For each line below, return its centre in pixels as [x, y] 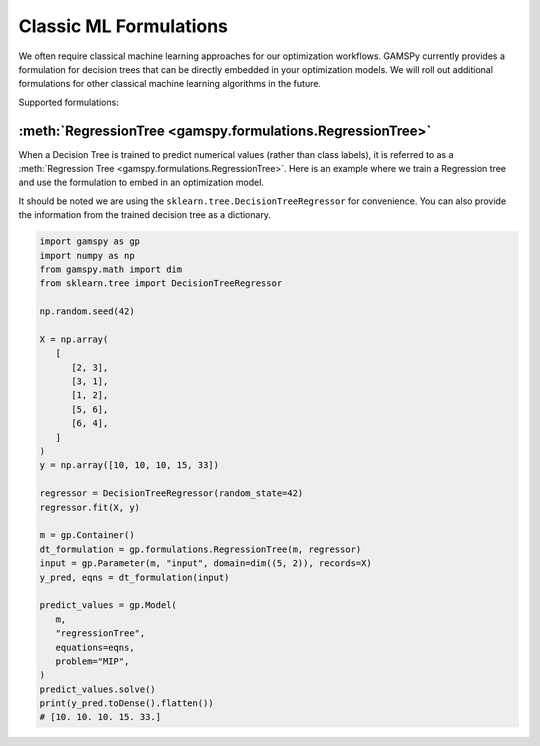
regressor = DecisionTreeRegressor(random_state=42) [171, 493]
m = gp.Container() [87, 535]
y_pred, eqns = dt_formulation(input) [134, 577]
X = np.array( [74, 339]
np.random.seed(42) [87, 311]
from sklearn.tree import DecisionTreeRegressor [161, 283]
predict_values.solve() [98, 689]
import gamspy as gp [89, 241]
